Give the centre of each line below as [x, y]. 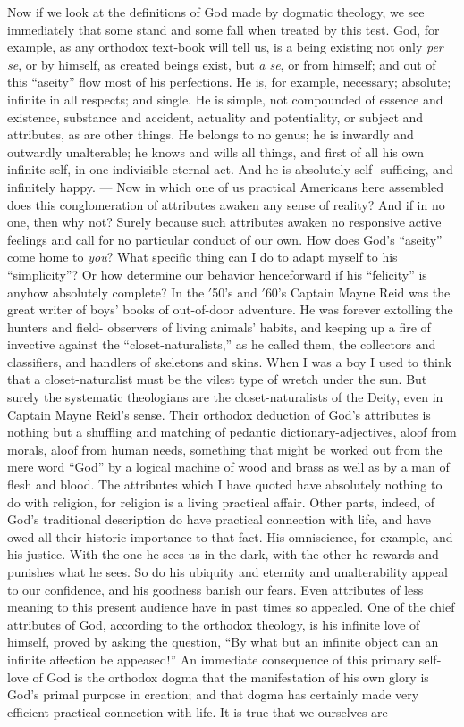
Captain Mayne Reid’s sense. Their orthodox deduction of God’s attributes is [219, 414]
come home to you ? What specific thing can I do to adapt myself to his [202, 257]
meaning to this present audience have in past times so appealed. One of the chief [231, 607]
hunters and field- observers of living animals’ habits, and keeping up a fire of [219, 326]
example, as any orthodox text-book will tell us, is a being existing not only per [225, 47]
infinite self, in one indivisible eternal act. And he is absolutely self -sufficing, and [230, 169]
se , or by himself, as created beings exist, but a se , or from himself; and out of [222, 64]
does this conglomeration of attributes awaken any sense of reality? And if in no [226, 204]
